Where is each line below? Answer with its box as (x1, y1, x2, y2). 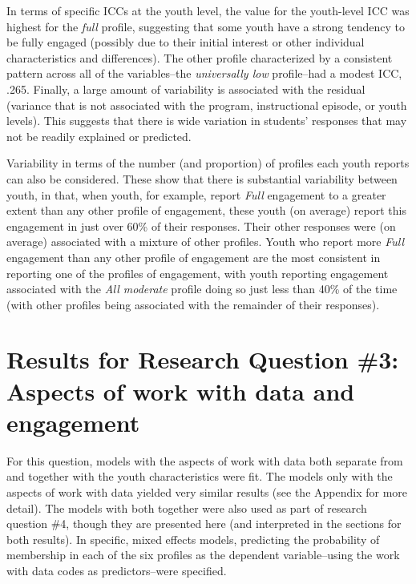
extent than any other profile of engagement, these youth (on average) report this (6, 202, 406, 219)
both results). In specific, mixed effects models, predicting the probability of (6, 530, 380, 547)
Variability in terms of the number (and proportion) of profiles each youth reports (6, 155, 410, 171)
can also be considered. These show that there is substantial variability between (6, 170, 398, 187)
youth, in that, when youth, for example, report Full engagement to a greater (6, 186, 386, 203)
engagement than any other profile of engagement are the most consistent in (6, 248, 381, 265)
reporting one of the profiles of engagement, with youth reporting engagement (6, 264, 389, 281)
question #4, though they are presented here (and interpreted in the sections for (6, 515, 402, 532)
